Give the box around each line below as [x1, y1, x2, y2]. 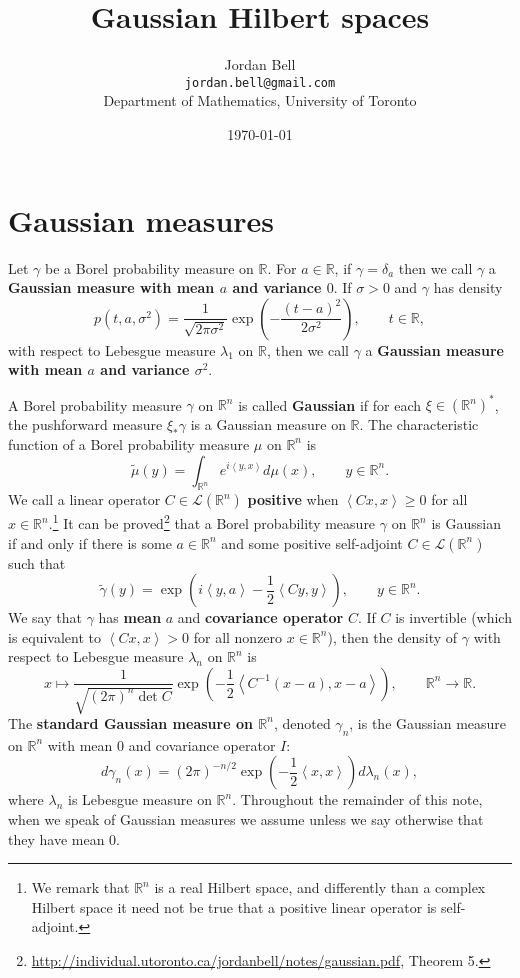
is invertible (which [395, 607, 512, 628]
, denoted [273, 712, 331, 733]
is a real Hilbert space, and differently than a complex [154, 877, 486, 898]
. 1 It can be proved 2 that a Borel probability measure [48, 510, 376, 534]
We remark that [31, 877, 130, 898]
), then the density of [327, 626, 458, 647]
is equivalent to [8, 626, 102, 647]
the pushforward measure [8, 414, 163, 435]
